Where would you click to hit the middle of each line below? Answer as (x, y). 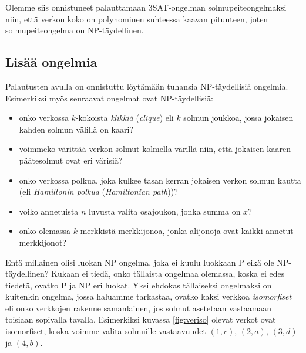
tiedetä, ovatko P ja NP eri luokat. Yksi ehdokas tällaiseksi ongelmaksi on (139, 285)
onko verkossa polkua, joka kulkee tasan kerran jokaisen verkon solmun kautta (160, 180)
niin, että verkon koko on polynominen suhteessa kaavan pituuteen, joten (137, 18)
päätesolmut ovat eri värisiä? (71, 160)
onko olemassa (45, 231)
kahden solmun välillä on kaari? (76, 129)
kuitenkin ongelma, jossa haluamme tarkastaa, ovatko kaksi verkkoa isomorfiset (149, 296)
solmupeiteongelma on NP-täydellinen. (75, 30)
